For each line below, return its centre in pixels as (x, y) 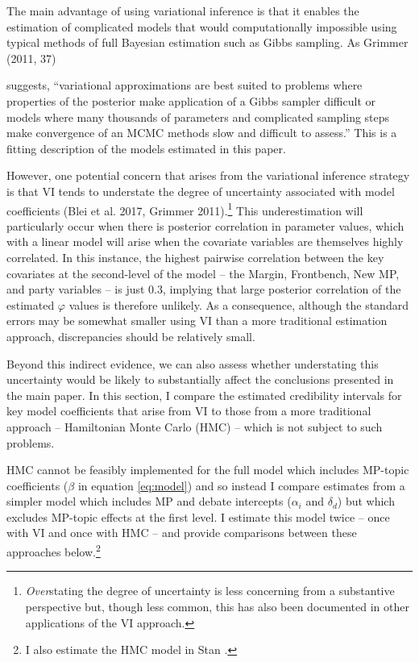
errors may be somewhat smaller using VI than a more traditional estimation (197, 321)
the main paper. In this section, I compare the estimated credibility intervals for (204, 395)
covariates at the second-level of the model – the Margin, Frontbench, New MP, (203, 273)
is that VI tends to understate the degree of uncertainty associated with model (201, 191)
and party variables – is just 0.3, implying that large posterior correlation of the (204, 289)
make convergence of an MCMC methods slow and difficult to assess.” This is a (202, 133)
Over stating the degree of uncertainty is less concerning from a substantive (210, 591)
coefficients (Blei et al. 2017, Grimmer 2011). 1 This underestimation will (185, 209)
